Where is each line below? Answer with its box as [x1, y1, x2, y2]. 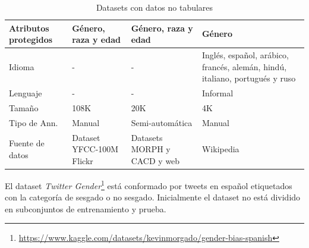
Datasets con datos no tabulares [96, 1, 213, 13]
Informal [201, 87, 234, 99]
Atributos [9, 21, 49, 34]
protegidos [9, 33, 53, 46]
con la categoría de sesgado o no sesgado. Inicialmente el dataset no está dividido [5, 191, 301, 203]
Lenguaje [9, 87, 42, 99]
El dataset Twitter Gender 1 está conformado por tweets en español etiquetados [5, 177, 292, 192]
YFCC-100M [72, 143, 119, 155]
